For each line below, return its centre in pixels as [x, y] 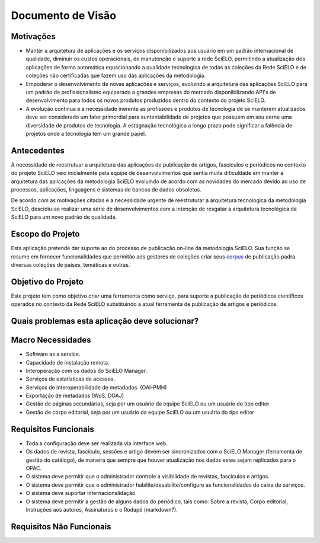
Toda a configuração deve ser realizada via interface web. [97, 443]
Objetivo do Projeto [47, 282]
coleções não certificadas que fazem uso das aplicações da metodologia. [116, 76]
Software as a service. [53, 354]
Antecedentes [38, 150]
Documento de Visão [64, 15]
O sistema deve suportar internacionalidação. [81, 493]
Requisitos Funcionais [53, 429]
